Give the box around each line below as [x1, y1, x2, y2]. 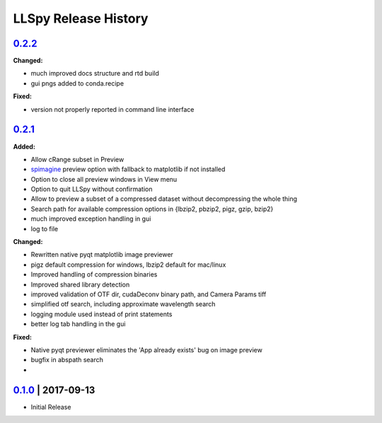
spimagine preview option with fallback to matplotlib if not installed [30, 165, 226, 173]
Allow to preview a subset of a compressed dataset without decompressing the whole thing [30, 195, 297, 203]
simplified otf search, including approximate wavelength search [30, 300, 216, 308]
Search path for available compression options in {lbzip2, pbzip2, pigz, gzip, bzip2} [30, 204, 274, 213]
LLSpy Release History [13, 11, 149, 26]
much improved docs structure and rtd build [30, 69, 159, 78]
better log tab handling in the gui [30, 320, 126, 328]
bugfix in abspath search [30, 356, 104, 364]
